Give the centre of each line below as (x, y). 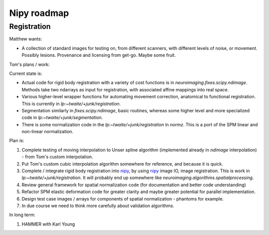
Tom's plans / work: (29, 64)
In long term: (22, 215)
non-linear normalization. (48, 132)
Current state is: (26, 73)
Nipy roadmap (39, 13)
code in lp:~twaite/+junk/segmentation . (62, 118)
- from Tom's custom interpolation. (57, 157)
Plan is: (17, 141)
